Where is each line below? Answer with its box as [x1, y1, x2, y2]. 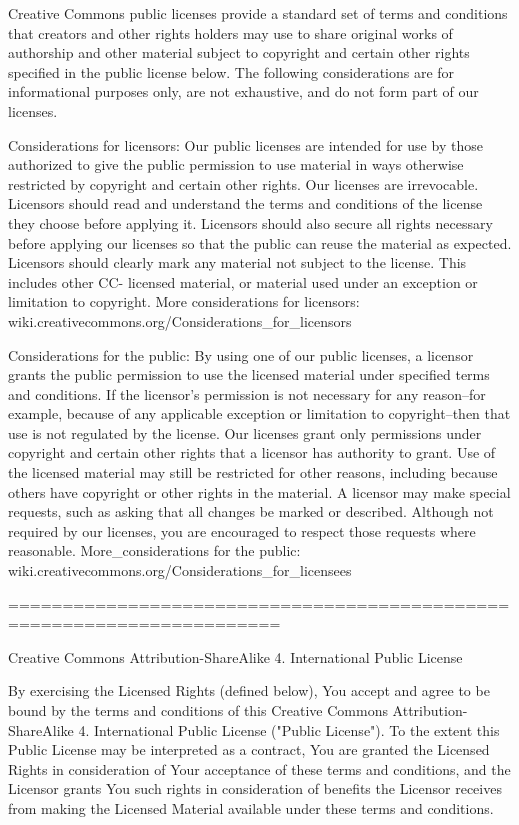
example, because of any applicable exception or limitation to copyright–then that [8, 403, 511, 424]
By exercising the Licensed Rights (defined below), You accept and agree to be [8, 680, 490, 701]
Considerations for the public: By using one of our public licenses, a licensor [8, 344, 474, 365]
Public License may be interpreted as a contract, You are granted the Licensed [8, 739, 490, 760]
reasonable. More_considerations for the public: [8, 540, 301, 561]
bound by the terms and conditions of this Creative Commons [8, 700, 388, 720]
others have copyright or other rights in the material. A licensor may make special [8, 481, 511, 502]
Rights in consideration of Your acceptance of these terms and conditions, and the [8, 758, 511, 779]
